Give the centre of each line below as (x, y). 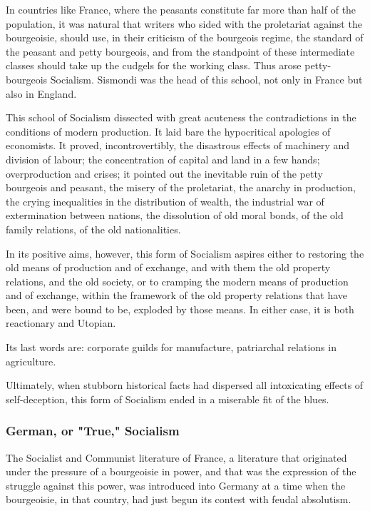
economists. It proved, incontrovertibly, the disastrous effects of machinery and (178, 145)
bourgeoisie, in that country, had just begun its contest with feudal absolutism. (179, 499)
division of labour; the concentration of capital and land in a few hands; (163, 159)
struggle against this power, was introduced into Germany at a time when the (176, 485)
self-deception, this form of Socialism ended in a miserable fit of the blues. (168, 399)
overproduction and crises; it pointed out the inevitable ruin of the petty (164, 173)
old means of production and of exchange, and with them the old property (168, 267)
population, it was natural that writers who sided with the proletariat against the (184, 23)
